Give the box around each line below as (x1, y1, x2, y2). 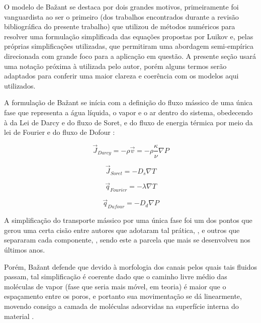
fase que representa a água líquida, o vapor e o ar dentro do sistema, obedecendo (4, 107, 253, 117)
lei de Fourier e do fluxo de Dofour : (4, 127, 115, 137)
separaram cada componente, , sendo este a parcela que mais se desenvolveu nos (4, 234, 250, 245)
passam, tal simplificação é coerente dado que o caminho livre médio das (4, 271, 227, 282)
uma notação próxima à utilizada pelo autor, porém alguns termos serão (4, 60, 227, 71)
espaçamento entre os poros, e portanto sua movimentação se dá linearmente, (4, 291, 242, 301)
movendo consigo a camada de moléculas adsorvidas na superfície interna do (4, 300, 239, 311)
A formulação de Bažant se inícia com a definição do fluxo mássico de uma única (4, 97, 253, 108)
